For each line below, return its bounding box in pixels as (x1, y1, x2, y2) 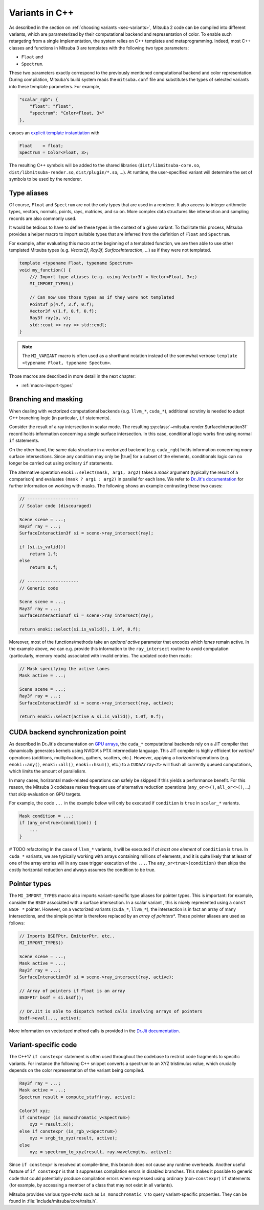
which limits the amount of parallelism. (9, 768, 87, 774)
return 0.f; (29, 565, 59, 570)
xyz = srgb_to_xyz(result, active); (29, 1136, 117, 1141)
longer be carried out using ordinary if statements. (9, 460, 113, 466)
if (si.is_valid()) (19, 544, 66, 550)
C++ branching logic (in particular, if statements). (9, 414, 111, 421)
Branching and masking (9, 395, 83, 404)
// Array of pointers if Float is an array (19, 988, 126, 993)
